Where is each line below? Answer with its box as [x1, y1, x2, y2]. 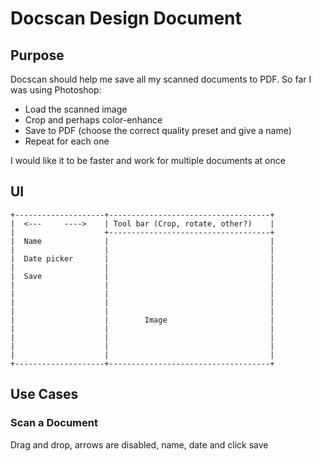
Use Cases [10, 386, 79, 403]
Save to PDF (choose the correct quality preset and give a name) [24, 125, 292, 136]
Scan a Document [10, 416, 98, 430]
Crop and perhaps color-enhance [24, 114, 163, 126]
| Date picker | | [10, 253, 275, 264]
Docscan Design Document [10, 7, 242, 30]
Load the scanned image [24, 103, 128, 115]
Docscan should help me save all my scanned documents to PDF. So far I [10, 73, 312, 85]
